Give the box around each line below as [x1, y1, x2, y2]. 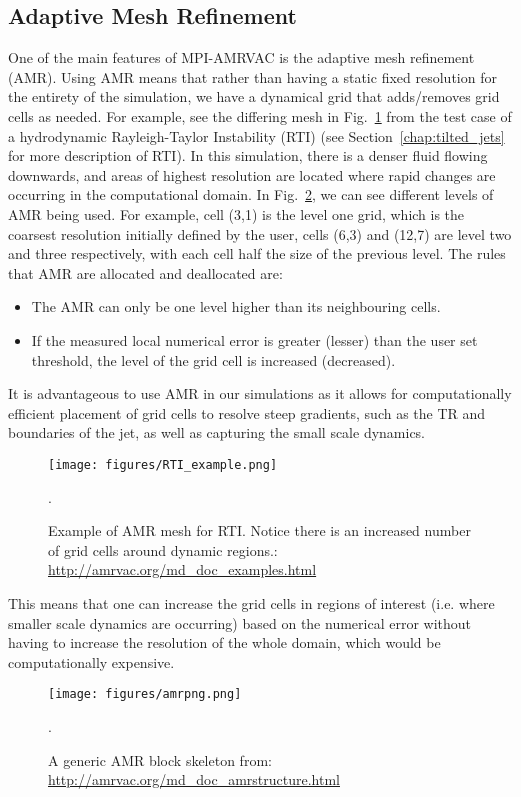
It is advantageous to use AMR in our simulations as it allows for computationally [8, 383, 512, 404]
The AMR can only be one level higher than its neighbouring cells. [31, 296, 441, 317]
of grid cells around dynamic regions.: [48, 539, 278, 560]
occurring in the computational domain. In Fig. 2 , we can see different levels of [8, 184, 494, 205]
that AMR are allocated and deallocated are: [8, 262, 283, 283]
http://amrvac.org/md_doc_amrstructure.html [48, 769, 340, 790]
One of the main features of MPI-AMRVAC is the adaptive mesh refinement [8, 47, 475, 68]
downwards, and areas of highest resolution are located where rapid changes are [8, 164, 496, 185]
